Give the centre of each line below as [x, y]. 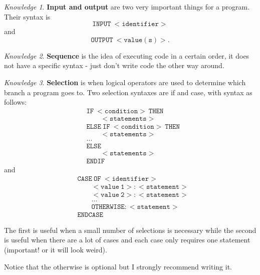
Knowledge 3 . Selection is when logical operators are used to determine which [125, 82]
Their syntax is [27, 16]
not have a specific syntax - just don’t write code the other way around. [114, 65]
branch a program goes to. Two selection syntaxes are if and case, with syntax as [128, 92]
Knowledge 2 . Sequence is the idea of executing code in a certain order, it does [127, 55]
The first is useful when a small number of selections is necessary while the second [130, 230]
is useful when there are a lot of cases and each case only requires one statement [127, 240]
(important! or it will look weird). [56, 249]
